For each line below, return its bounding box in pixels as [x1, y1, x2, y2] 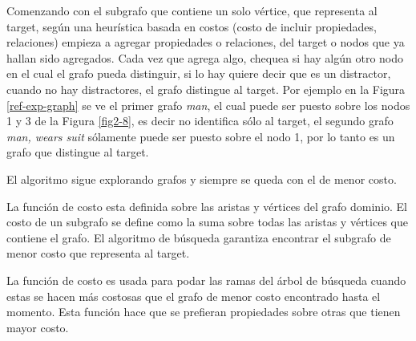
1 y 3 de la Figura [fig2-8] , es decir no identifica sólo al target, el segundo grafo [6, 112, 394, 129]
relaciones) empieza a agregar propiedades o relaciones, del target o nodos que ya [6, 34, 405, 51]
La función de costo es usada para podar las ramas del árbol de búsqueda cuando [6, 271, 406, 288]
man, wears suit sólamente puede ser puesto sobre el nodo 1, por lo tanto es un [6, 128, 395, 144]
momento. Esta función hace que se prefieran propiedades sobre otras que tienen [6, 303, 401, 320]
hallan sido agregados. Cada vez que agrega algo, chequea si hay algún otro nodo [6, 49, 404, 66]
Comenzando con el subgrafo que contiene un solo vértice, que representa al [6, 2, 378, 18]
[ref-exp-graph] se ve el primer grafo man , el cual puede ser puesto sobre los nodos [6, 96, 410, 113]
